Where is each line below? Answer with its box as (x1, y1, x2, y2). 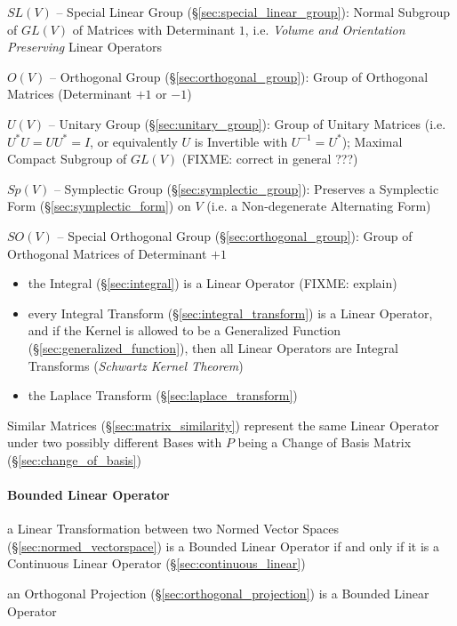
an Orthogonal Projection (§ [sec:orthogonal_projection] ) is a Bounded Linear (7, 584, 429, 603)
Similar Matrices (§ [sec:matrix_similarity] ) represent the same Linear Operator (7, 415, 439, 434)
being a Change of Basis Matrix (237, 433, 412, 452)
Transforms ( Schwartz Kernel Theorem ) (28, 356, 244, 374)
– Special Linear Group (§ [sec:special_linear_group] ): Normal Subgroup (56, 3, 451, 20)
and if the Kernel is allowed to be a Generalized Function (28, 321, 341, 340)
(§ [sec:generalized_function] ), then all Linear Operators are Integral (28, 338, 398, 357)
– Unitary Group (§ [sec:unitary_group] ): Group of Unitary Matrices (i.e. (48, 114, 446, 132)
